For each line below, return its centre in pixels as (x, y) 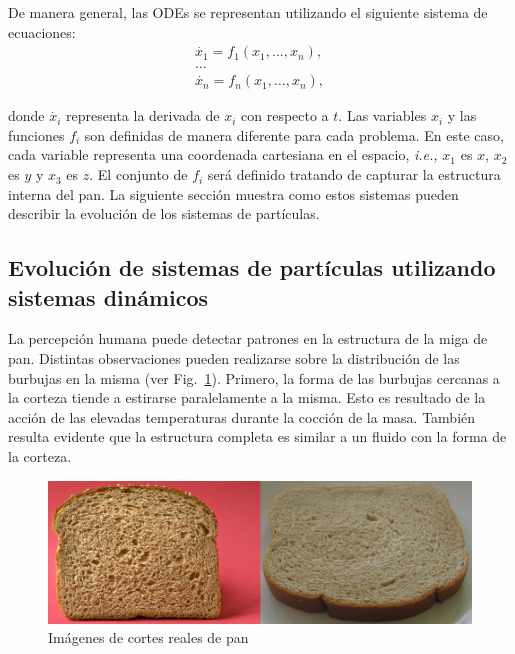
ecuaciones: (42, 31)
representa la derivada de (143, 115)
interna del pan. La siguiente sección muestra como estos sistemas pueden (233, 193)
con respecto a (285, 115)
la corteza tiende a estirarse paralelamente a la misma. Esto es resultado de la (247, 397)
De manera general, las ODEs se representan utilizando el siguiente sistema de (248, 12)
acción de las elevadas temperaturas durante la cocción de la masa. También (242, 416)
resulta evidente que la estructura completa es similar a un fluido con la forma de (257, 436)
